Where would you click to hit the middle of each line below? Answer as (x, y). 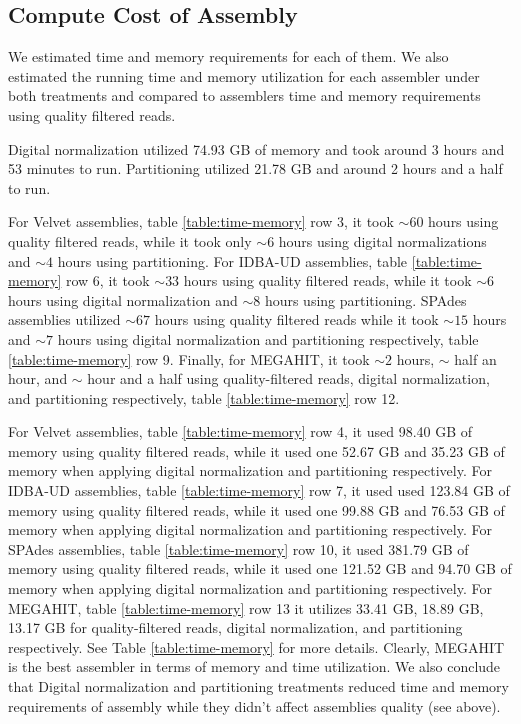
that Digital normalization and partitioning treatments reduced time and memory (259, 686)
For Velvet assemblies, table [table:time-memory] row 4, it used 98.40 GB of (240, 431)
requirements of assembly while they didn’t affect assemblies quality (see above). (254, 705)
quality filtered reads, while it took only (130, 240)
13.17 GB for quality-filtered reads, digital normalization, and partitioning (235, 627)
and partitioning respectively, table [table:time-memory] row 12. (204, 397)
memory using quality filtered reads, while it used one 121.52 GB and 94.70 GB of (260, 568)
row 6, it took (107, 280)
